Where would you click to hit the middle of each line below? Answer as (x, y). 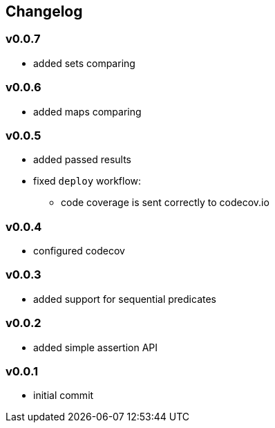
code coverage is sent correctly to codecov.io (165, 203)
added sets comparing (84, 63)
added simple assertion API (96, 347)
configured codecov (79, 251)
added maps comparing (87, 111)
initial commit (64, 396)
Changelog (44, 11)
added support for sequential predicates (125, 299)
